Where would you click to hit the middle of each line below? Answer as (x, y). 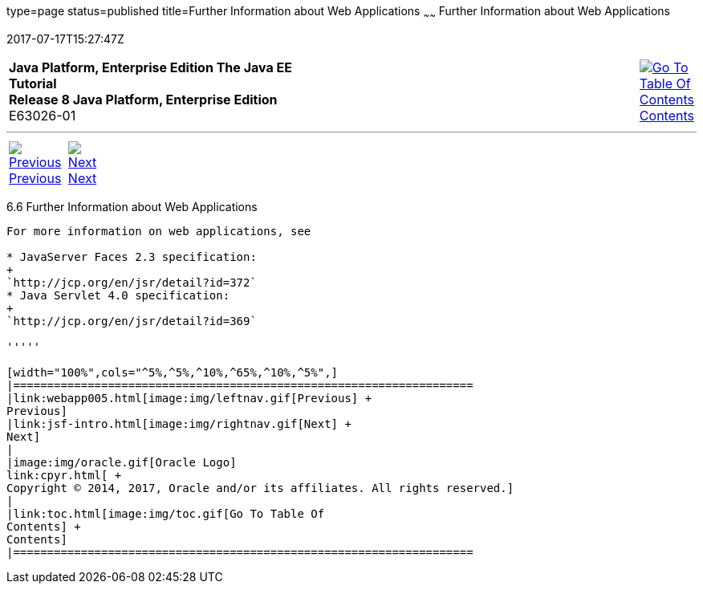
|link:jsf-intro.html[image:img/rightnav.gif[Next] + (179, 423)
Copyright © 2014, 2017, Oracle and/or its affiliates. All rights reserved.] (260, 488)
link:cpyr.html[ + (64, 475)
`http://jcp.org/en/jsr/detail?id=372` (132, 282)
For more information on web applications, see (159, 231)
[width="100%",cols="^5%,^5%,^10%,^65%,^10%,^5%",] (173, 372)
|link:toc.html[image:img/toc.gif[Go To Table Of (166, 513)
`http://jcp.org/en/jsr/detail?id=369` (132, 321)
